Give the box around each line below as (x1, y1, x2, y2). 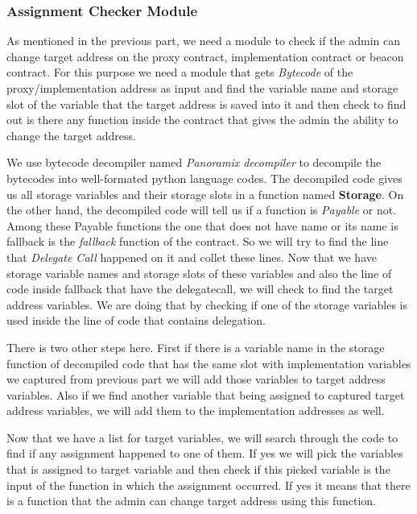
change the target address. (6, 126, 136, 143)
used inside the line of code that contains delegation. (6, 312, 266, 329)
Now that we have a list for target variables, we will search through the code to (6, 429, 398, 446)
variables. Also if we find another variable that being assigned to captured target (6, 386, 405, 403)
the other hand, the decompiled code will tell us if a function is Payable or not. (6, 201, 397, 218)
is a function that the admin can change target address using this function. (6, 492, 376, 509)
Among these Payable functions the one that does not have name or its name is (6, 217, 398, 234)
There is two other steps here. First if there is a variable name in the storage (6, 338, 385, 355)
